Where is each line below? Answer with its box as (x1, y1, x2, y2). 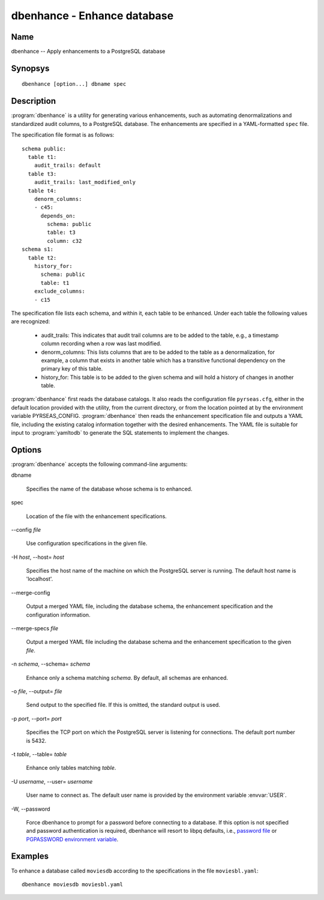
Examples (11, 851, 49, 862)
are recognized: (11, 318, 50, 325)
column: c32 (47, 237, 82, 244)
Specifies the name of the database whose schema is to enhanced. (26, 485, 193, 492)
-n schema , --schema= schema (11, 660, 90, 668)
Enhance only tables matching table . (26, 764, 116, 772)
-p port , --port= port (11, 715, 62, 722)
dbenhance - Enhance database (11, 9, 174, 22)
